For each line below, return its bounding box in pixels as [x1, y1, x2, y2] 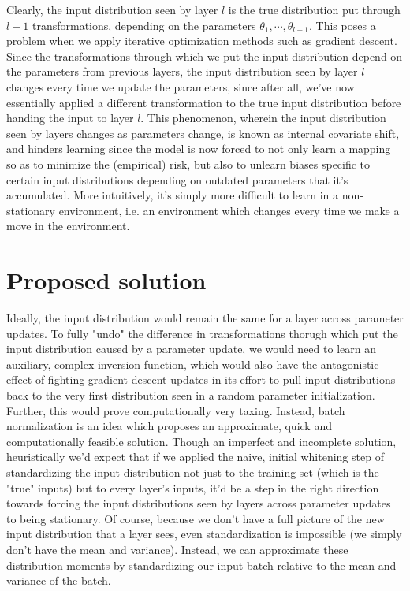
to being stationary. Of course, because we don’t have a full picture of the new [6, 510, 385, 526]
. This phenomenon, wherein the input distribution [140, 110, 386, 126]
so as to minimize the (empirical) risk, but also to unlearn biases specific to [6, 155, 371, 172]
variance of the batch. [6, 572, 111, 589]
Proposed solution [6, 264, 207, 296]
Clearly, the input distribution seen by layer [6, 2, 218, 17]
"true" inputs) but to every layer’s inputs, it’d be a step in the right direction [6, 479, 379, 496]
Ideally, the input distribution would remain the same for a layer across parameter [6, 310, 404, 326]
